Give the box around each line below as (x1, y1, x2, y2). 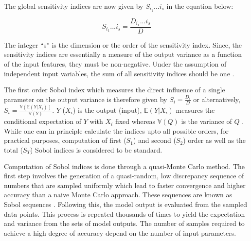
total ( (4, 144, 23, 155)
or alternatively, (193, 94, 240, 104)
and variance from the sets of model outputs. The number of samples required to (4, 218, 245, 228)
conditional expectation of (4, 116, 82, 126)
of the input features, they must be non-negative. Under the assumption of (4, 58, 227, 69)
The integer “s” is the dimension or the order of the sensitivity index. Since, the (4, 39, 242, 50)
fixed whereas (115, 116, 156, 126)
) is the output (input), (72, 104, 142, 115)
